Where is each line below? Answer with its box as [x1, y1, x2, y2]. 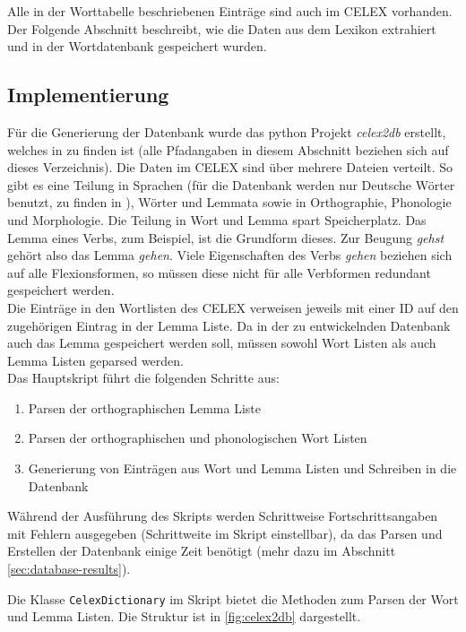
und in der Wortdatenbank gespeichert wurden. [7, 37, 267, 56]
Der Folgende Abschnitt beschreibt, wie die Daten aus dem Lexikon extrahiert [7, 19, 436, 38]
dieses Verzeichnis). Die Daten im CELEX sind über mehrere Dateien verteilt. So [7, 158, 453, 177]
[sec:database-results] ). [7, 559, 131, 578]
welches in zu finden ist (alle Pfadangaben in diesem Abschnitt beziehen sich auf [7, 140, 449, 159]
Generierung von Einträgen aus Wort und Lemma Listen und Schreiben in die [28, 459, 457, 478]
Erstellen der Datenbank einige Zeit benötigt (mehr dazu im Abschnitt [7, 541, 396, 560]
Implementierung [7, 81, 169, 108]
